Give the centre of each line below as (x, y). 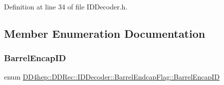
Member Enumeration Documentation (105, 33)
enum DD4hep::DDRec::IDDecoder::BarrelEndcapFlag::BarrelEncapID (112, 76)
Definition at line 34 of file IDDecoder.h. (66, 6)
